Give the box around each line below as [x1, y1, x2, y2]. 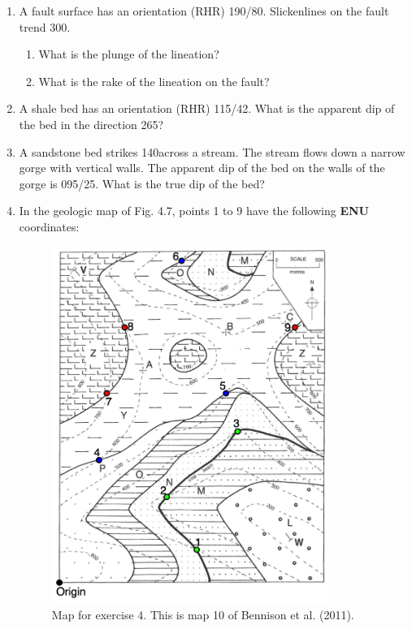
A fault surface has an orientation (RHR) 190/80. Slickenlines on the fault [19, 2, 389, 19]
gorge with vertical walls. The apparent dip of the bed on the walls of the [19, 159, 385, 176]
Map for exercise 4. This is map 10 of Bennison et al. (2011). [51, 606, 354, 623]
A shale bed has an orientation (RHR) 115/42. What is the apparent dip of [19, 100, 395, 117]
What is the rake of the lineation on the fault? [38, 72, 270, 89]
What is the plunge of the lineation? [38, 45, 219, 62]
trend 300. [19, 18, 71, 35]
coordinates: [19, 218, 80, 235]
